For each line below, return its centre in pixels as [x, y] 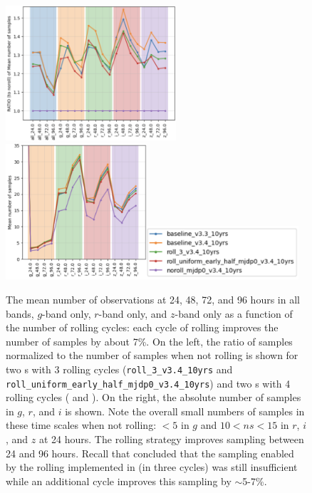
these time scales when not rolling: [81, 425]
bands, [20, 313]
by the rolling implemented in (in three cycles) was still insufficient [152, 467]
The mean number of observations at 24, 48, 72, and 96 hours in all [153, 300]
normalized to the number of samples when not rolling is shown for [152, 355]
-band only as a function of [234, 313]
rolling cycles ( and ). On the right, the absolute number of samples [154, 397]
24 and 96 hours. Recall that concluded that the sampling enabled [150, 453]
